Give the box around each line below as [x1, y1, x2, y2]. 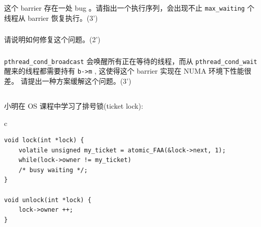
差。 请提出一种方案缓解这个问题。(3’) [4, 75, 132, 86]
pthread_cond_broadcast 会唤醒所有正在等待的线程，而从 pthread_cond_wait [4, 55, 257, 66]
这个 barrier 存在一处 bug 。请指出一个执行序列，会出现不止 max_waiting [4, 2, 245, 13]
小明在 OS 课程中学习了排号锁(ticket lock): [4, 100, 143, 111]
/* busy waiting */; [18, 166, 88, 174]
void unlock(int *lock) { [4, 196, 91, 204]
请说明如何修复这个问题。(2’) [4, 34, 101, 45]
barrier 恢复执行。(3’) [27, 12, 98, 23]
